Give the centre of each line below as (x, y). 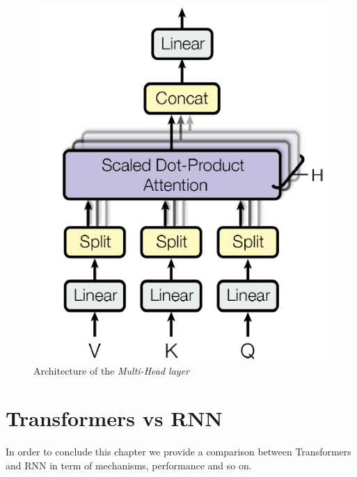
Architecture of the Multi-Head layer (111, 370)
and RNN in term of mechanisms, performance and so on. (129, 465)
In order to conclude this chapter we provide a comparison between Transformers (178, 452)
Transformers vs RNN (114, 418)
